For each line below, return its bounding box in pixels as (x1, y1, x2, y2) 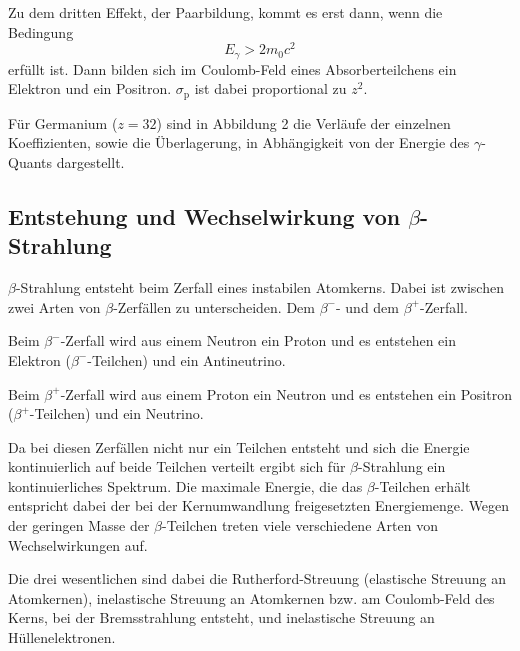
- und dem (335, 296, 399, 317)
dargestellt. (56, 151, 125, 172)
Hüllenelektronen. (8, 627, 116, 648)
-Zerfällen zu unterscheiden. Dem (113, 296, 315, 317)
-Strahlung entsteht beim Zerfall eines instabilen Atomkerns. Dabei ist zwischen (15, 277, 504, 298)
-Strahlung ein (358, 456, 446, 477)
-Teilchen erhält (374, 475, 471, 496)
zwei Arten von (8, 296, 101, 317)
